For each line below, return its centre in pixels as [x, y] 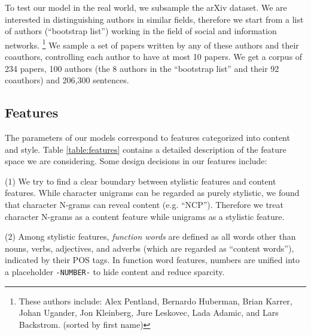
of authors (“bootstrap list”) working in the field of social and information [141, 31]
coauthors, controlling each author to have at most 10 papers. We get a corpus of [154, 57]
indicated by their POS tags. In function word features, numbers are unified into [153, 260]
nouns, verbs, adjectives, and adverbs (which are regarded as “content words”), [150, 248]
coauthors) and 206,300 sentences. [67, 80]
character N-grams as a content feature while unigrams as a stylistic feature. [145, 216]
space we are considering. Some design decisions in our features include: [136, 161]
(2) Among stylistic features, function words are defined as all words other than [150, 236]
